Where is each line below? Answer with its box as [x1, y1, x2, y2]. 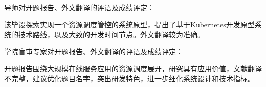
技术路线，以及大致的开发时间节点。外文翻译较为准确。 [18, 29, 205, 40]
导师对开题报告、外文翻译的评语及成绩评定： [4, 2, 154, 12]
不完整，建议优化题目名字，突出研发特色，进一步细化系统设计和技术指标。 [4, 73, 255, 83]
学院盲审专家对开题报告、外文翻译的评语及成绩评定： [4, 46, 183, 56]
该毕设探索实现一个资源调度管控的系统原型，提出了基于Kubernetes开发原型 [4, 19, 255, 30]
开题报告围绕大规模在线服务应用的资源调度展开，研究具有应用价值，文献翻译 [4, 63, 262, 74]
